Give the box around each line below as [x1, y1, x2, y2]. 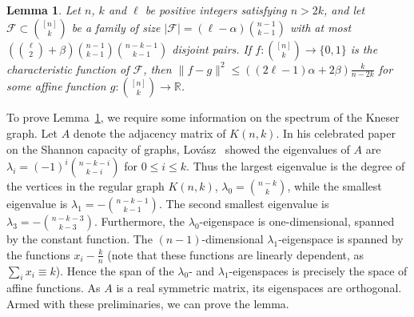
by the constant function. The [6, 231, 153, 247]
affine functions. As [6, 279, 101, 296]
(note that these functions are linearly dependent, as [107, 246, 364, 263]
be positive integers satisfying [145, 2, 287, 18]
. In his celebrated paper [276, 125, 396, 142]
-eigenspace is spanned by [278, 231, 404, 247]
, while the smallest [287, 178, 382, 195]
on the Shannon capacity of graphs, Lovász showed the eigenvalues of [6, 140, 350, 157]
